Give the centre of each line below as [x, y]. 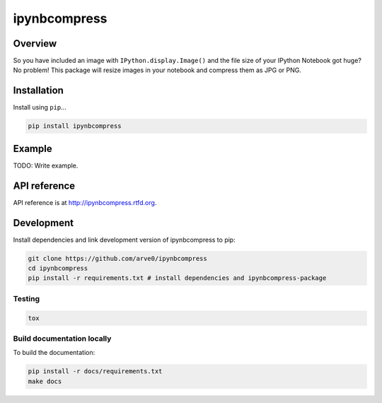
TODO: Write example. [46, 165]
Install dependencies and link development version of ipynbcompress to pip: [125, 240]
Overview [35, 43]
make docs [45, 381]
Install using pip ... [40, 107]
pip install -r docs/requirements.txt [95, 372]
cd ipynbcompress [58, 268]
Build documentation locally [62, 338]
